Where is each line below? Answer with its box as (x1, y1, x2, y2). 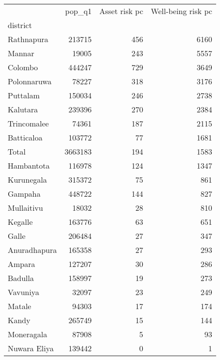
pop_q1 (65, 5, 92, 16)
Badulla (8, 272, 34, 283)
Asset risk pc (99, 5, 144, 16)
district (8, 19, 32, 31)
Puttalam (8, 90, 40, 101)
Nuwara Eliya (8, 343, 54, 354)
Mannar (8, 47, 34, 59)
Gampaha (8, 188, 41, 199)
